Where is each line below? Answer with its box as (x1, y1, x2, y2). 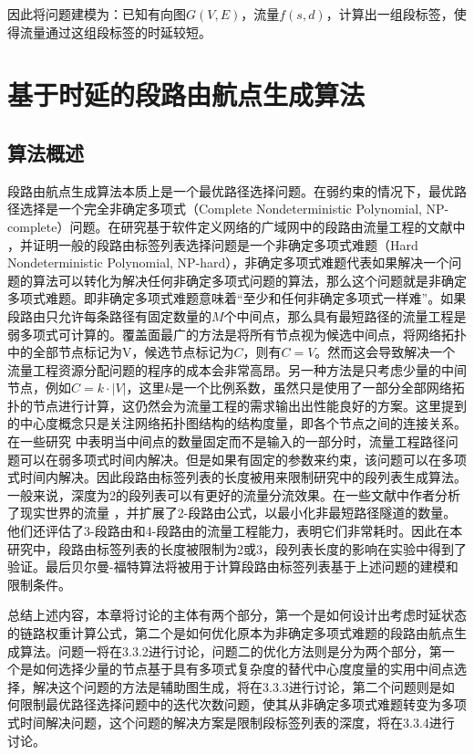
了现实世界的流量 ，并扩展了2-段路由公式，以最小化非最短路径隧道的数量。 (7, 503, 457, 522)
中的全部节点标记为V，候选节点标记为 (7, 342, 234, 362)
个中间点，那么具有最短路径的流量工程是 (223, 306, 467, 325)
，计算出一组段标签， (325, 5, 454, 23)
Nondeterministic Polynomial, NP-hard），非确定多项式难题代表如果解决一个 (7, 253, 449, 272)
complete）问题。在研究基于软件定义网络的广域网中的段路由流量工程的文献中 (7, 216, 466, 236)
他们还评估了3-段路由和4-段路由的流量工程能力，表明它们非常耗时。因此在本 (7, 521, 463, 540)
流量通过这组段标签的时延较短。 (19, 22, 211, 41)
